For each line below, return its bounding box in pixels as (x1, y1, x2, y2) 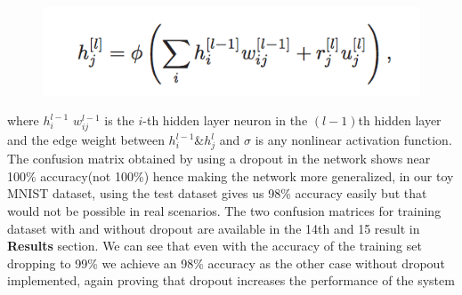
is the (104, 111, 134, 130)
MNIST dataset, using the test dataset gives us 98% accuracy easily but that (7, 184, 427, 203)
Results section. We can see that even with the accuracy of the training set (7, 236, 422, 255)
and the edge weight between (7, 131, 165, 149)
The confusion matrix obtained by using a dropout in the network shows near (7, 149, 431, 168)
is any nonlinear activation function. (255, 131, 452, 149)
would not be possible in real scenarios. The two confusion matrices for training (7, 201, 442, 219)
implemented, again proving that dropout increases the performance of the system (7, 271, 455, 290)
